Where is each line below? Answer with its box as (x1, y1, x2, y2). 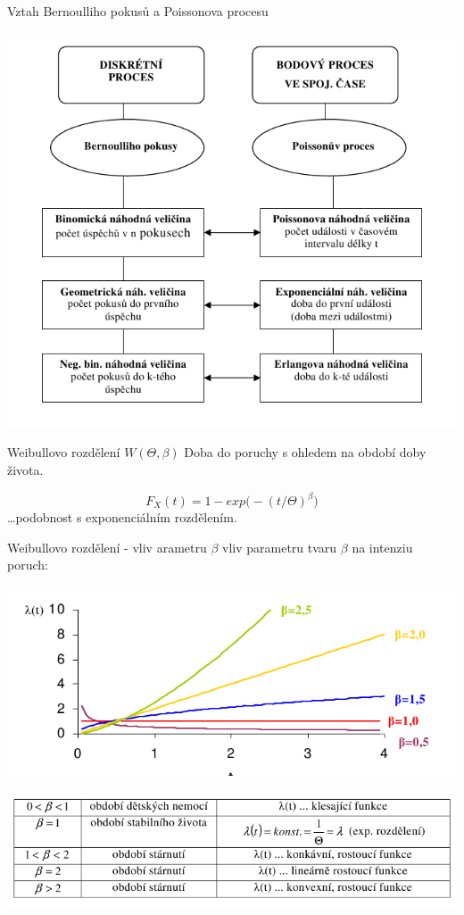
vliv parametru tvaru (222, 537, 337, 556)
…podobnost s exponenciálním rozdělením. (7, 508, 237, 527)
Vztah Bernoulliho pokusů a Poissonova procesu (7, 2, 269, 20)
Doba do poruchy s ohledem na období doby (184, 443, 427, 462)
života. (7, 460, 44, 478)
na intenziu (352, 537, 413, 556)
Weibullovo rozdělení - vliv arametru (7, 537, 207, 556)
